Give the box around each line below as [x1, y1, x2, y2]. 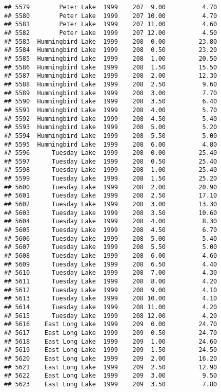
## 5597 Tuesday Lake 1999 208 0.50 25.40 [4, 157, 217, 165]
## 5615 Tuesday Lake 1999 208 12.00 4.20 [4, 312, 217, 319]
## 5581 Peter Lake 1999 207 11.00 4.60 [4, 21, 217, 28]
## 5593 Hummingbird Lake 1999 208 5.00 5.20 [4, 123, 217, 131]
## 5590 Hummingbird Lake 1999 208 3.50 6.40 [4, 98, 217, 105]
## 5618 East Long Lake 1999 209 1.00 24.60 [4, 337, 217, 345]
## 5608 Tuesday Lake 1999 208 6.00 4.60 [4, 252, 217, 260]
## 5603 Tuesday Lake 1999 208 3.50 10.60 [4, 209, 217, 217]
